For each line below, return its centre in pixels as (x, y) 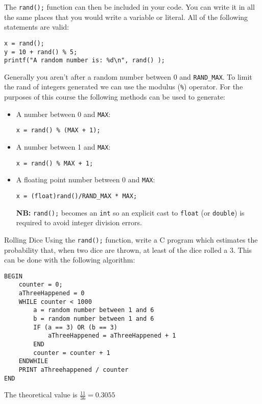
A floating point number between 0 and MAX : (86, 180)
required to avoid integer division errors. (79, 222)
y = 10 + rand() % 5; (41, 52)
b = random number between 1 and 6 (94, 319)
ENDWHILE (33, 361)
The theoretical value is (41, 395)
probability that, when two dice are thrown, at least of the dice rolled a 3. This (128, 249)
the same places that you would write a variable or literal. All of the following (126, 17)
